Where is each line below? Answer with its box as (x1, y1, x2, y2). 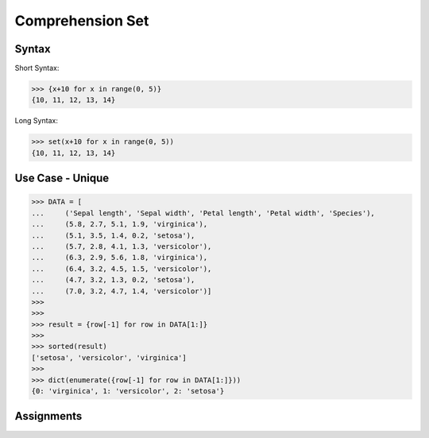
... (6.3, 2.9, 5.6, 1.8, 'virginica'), (31, 253, 208, 262)
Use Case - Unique (14, 172, 110, 185)
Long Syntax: (14, 116, 59, 126)
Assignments (14, 409, 83, 423)
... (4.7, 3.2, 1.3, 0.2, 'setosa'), (31, 275, 195, 285)
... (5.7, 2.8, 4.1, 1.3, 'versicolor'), (31, 242, 212, 250)
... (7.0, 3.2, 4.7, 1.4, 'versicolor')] (31, 286, 212, 296)
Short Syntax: (14, 64, 60, 73)
